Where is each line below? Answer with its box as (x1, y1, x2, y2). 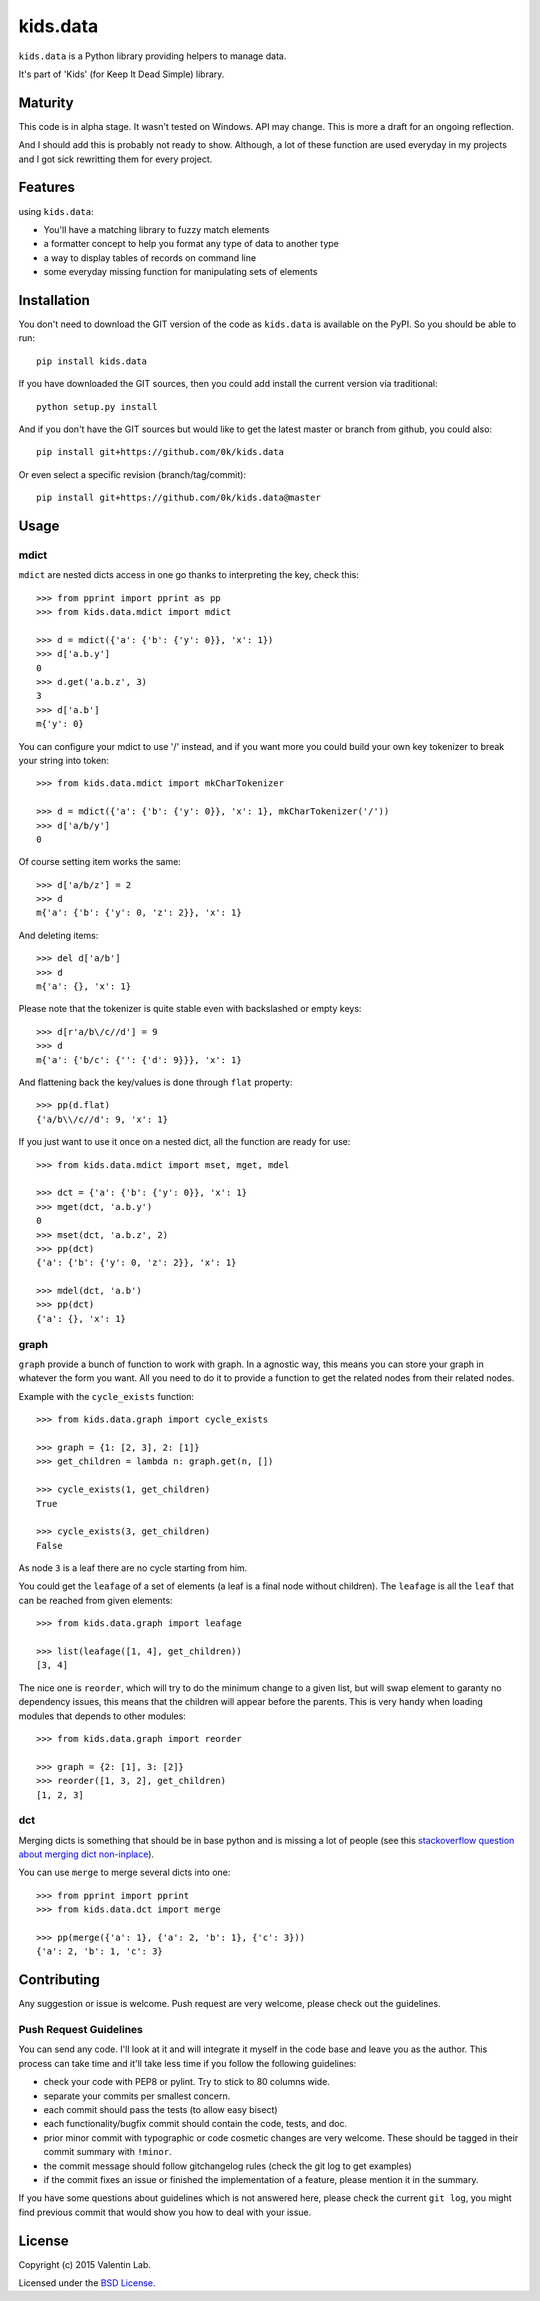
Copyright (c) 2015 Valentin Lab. (18, 2258, 152, 2270)
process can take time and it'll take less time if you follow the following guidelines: (18, 2057, 357, 2069)
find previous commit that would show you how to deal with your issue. (18, 2206, 312, 2218)
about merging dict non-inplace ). (18, 1848, 155, 1860)
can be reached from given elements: (18, 1594, 174, 1606)
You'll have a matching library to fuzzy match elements (43, 223, 270, 235)
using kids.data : (18, 205, 94, 217)
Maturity (18, 94, 74, 111)
